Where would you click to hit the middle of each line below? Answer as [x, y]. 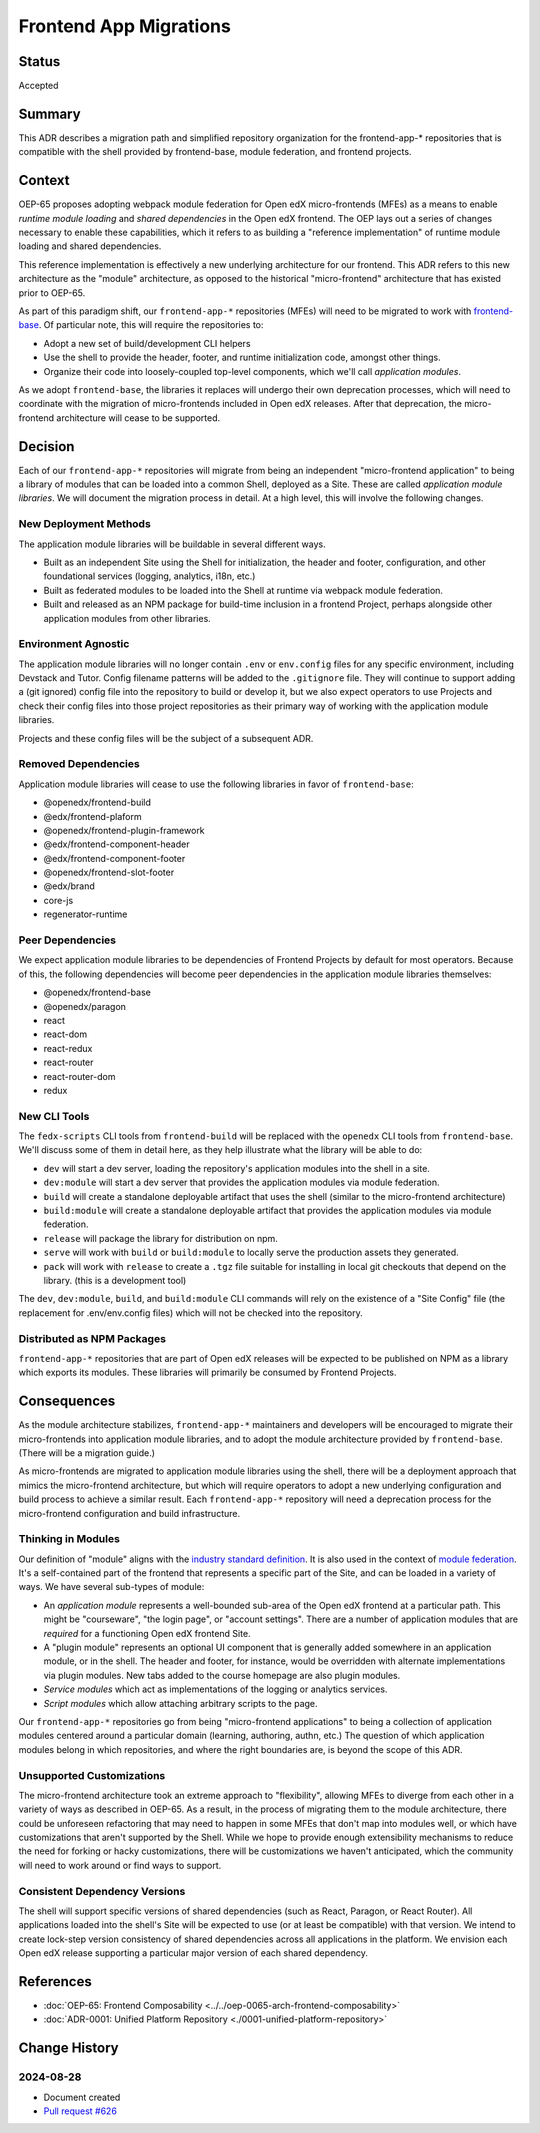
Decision [46, 446]
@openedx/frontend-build [97, 802]
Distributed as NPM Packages [92, 1338]
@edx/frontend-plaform [92, 816]
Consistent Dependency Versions [102, 1891]
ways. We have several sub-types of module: [111, 1587]
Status [39, 61]
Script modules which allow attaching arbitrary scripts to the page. [181, 1703]
